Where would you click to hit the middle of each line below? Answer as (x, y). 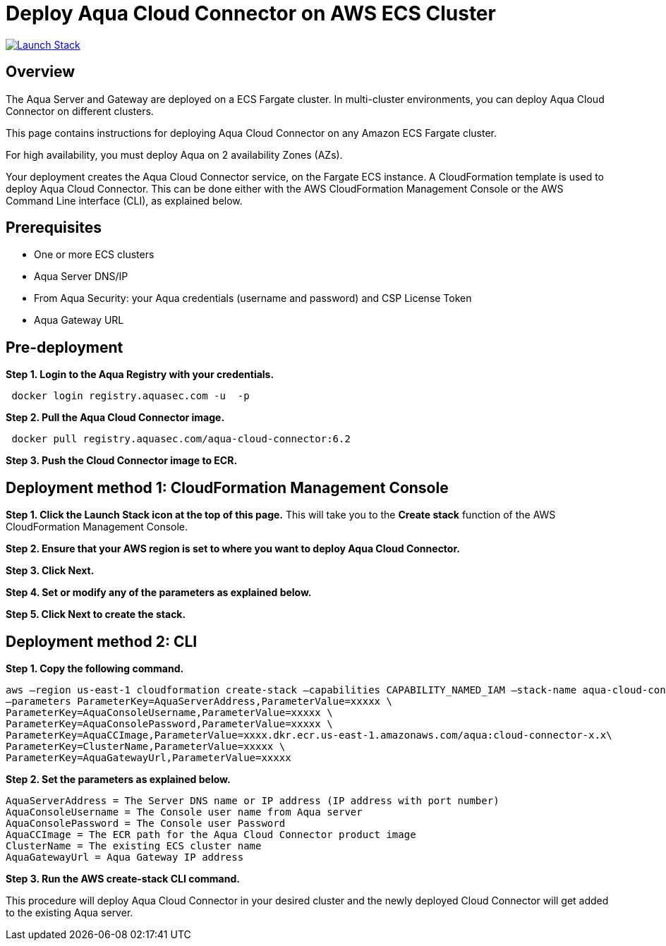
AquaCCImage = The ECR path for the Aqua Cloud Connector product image (211, 834)
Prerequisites (54, 228)
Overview (41, 72)
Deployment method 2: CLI (102, 641)
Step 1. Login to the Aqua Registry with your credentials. (140, 375)
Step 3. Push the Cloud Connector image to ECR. (122, 461)
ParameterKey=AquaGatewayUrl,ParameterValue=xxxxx (149, 757)
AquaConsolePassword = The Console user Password (146, 823)
